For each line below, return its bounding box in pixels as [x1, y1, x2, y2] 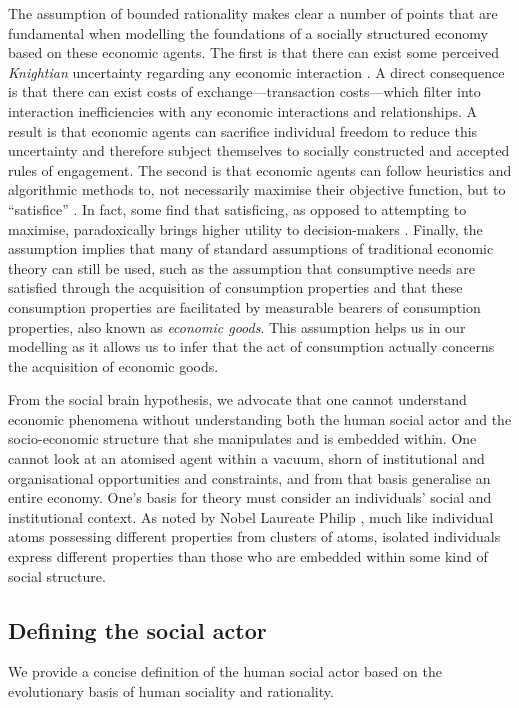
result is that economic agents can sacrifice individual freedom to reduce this [8, 120, 478, 141]
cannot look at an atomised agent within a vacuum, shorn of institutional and [8, 448, 485, 469]
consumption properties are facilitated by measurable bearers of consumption [8, 296, 481, 317]
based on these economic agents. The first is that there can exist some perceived [8, 42, 499, 63]
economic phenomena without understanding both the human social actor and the [8, 408, 512, 429]
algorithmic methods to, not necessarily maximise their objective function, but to [8, 179, 506, 200]
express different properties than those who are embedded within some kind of [8, 546, 488, 567]
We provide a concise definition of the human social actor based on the [8, 661, 442, 682]
